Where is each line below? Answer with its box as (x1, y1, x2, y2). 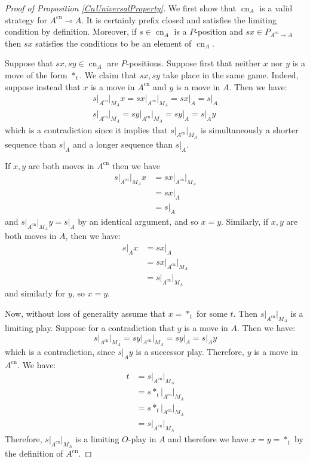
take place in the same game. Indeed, (162, 68, 299, 81)
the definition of (5, 447, 63, 460)
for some (197, 307, 228, 319)
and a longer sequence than (72, 137, 173, 150)
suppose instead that (5, 80, 81, 93)
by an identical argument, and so (78, 215, 198, 228)
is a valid (259, 2, 293, 14)
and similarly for (5, 287, 66, 299)
